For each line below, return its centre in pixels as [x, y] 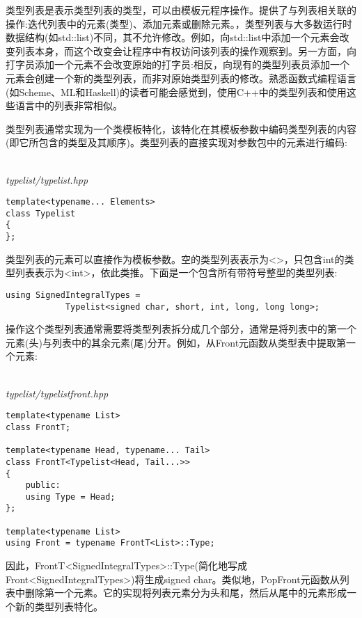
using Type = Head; [70, 497]
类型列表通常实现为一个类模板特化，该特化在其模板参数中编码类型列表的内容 [181, 128]
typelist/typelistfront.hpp [57, 393]
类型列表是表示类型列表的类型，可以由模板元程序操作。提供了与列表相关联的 [181, 10]
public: [43, 485]
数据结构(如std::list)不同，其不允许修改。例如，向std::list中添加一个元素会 [173, 37]
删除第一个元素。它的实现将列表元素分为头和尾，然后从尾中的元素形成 [186, 593]
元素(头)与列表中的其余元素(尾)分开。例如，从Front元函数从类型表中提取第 [176, 342]
